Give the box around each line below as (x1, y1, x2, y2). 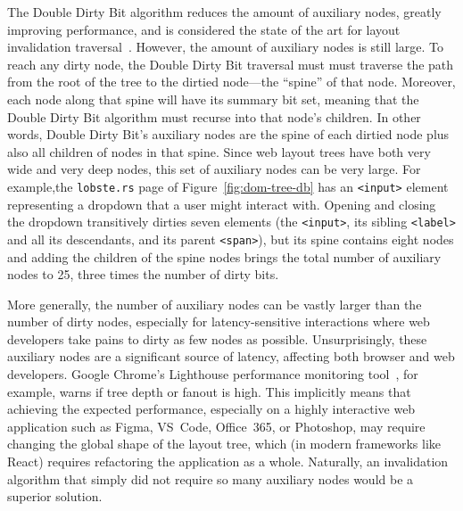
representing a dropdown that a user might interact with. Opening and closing (7, 194, 436, 213)
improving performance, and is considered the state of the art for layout (7, 20, 401, 38)
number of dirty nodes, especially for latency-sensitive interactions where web (7, 312, 430, 331)
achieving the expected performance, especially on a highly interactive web (7, 400, 416, 418)
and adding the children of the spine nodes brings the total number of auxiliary (7, 247, 442, 266)
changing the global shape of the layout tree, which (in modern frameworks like (7, 434, 442, 453)
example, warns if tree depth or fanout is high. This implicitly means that (7, 382, 411, 400)
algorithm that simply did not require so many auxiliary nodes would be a (7, 469, 414, 488)
